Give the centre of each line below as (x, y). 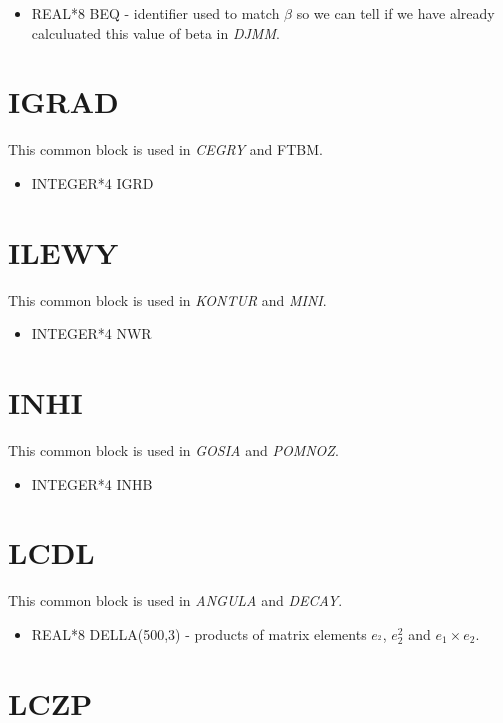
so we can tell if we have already (395, 13)
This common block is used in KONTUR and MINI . (167, 299)
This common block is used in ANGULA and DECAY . (175, 600)
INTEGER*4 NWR (91, 333)
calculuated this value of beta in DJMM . (155, 32)
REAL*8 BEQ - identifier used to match (155, 13)
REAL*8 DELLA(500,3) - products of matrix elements (199, 633)
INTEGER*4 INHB (92, 483)
